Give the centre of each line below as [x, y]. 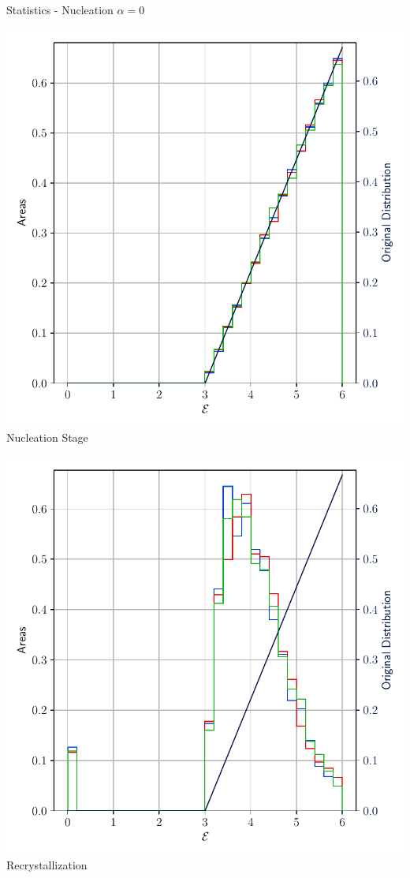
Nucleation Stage [47, 437]
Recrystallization [47, 865]
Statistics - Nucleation [60, 9]
